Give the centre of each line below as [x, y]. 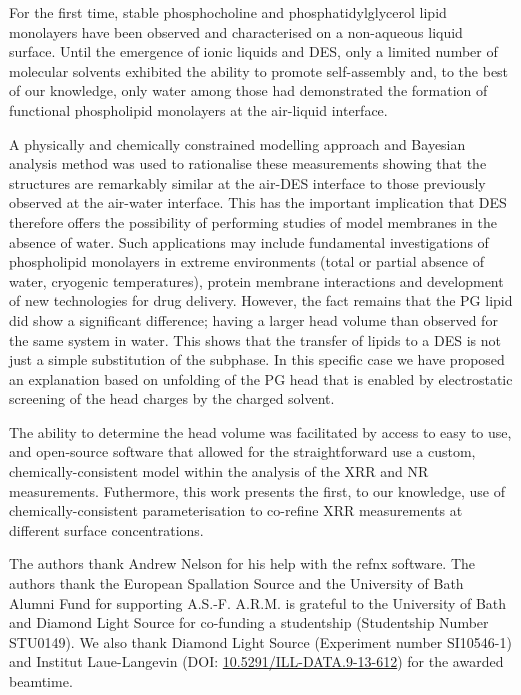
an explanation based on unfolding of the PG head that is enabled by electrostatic [261, 378]
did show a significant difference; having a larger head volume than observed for [253, 319]
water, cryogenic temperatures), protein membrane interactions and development [256, 280]
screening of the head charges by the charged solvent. [172, 398]
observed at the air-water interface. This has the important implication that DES [258, 202]
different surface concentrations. [106, 529]
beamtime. [41, 681]
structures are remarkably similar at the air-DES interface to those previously [247, 182]
